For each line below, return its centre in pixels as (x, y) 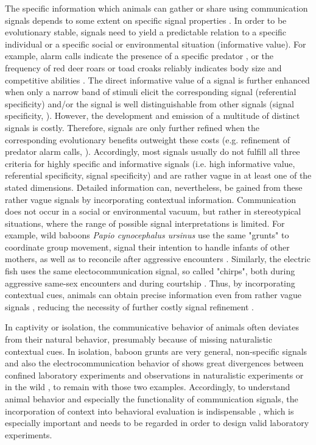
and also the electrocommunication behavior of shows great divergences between (154, 363)
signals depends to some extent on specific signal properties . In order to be (146, 20)
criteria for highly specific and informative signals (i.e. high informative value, (150, 163)
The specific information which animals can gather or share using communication (156, 8)
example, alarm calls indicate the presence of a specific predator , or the (139, 56)
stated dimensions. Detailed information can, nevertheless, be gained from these (154, 187)
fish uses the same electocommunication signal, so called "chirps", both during (150, 271)
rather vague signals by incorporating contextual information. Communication (150, 199)
